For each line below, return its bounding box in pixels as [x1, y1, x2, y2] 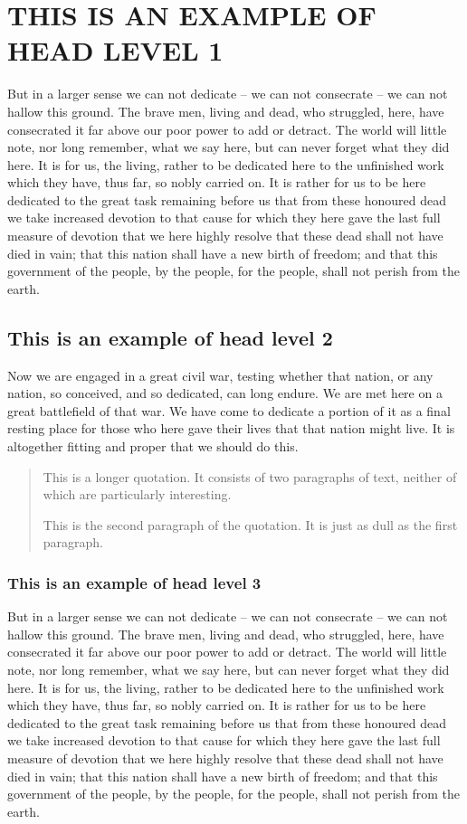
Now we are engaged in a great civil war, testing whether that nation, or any [7, 365, 434, 384]
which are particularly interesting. [43, 485, 232, 504]
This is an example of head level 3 [7, 571, 262, 593]
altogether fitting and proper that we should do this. [7, 437, 299, 456]
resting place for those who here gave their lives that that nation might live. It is [7, 419, 455, 438]
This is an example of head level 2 [7, 323, 333, 351]
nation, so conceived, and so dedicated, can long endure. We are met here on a [7, 384, 443, 403]
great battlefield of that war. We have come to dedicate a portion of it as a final [7, 401, 451, 420]
